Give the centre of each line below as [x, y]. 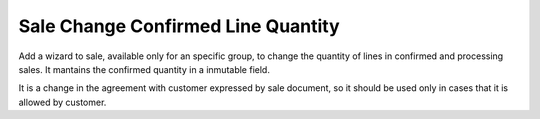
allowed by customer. [62, 102]
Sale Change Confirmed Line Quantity [179, 26]
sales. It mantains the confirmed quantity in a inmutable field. [144, 69]
